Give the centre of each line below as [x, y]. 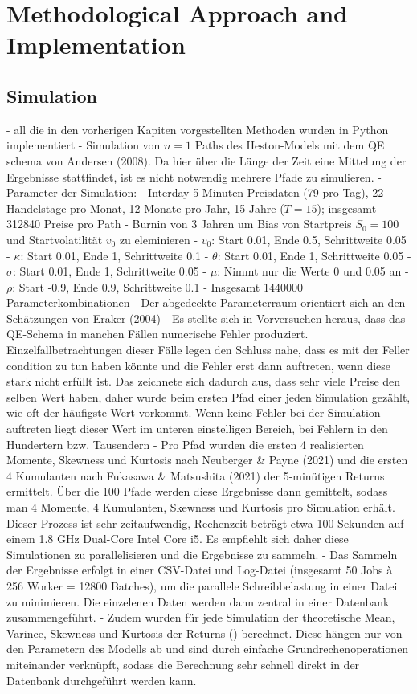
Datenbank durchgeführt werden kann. [102, 680]
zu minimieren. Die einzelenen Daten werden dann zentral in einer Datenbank [198, 601]
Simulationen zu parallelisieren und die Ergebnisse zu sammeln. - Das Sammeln [202, 554]
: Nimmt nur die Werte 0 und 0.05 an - [313, 271]
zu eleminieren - [159, 239]
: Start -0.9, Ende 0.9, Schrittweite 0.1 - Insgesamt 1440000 [157, 286]
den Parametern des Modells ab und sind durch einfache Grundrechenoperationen [208, 649]
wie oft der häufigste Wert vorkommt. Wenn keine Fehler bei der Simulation [194, 412]
